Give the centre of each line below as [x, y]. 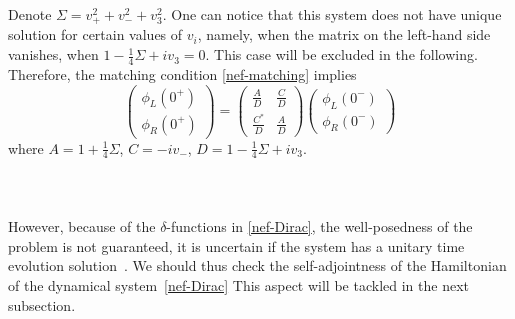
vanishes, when [53, 54]
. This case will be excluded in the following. [341, 54]
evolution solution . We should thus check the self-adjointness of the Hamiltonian [257, 265]
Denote [30, 14]
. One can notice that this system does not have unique [332, 14]
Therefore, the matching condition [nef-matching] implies [182, 73]
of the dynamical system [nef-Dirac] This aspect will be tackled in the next [238, 284]
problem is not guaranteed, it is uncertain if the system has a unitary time [236, 245]
